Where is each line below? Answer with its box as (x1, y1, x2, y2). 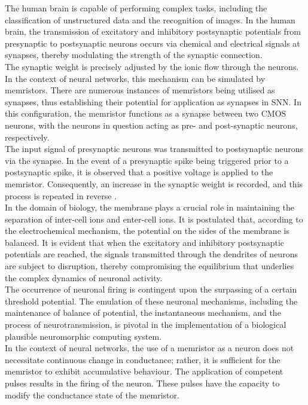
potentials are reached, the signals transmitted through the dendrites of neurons (5, 248, 298, 260)
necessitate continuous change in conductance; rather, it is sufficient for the (5, 353, 280, 366)
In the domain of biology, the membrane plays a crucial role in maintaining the (5, 201, 294, 214)
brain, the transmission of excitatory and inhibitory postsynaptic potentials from (5, 25, 301, 38)
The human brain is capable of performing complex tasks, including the (5, 2, 267, 14)
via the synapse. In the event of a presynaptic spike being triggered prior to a (5, 154, 289, 166)
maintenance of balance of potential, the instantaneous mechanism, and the (5, 306, 281, 319)
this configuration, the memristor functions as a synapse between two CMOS (5, 107, 286, 120)
